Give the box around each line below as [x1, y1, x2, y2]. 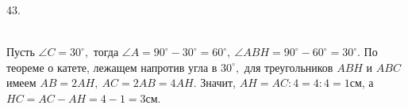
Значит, [200, 74, 236, 91]
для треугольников [244, 58, 333, 75]
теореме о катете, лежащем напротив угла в [6, 58, 217, 75]
